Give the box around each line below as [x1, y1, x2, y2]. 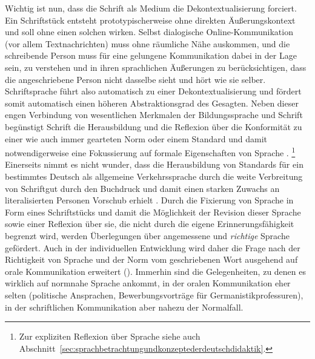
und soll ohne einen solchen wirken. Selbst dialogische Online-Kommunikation [5, 25, 293, 38]
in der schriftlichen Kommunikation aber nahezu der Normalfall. [5, 300, 244, 313]
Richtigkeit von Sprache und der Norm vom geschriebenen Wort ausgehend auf [5, 253, 298, 266]
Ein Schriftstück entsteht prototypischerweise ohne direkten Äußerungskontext [5, 13, 296, 26]
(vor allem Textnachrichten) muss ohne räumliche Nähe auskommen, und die [5, 37, 290, 50]
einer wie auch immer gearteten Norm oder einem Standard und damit [5, 132, 268, 145]
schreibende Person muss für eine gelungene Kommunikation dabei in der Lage [5, 49, 297, 62]
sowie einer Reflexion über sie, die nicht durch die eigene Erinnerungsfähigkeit [5, 217, 294, 230]
